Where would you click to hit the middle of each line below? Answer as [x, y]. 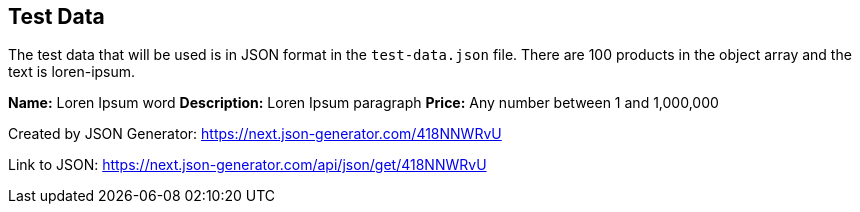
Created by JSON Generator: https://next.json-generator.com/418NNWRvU [255, 134]
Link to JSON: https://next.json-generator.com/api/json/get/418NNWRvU [247, 165]
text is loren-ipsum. [72, 72]
